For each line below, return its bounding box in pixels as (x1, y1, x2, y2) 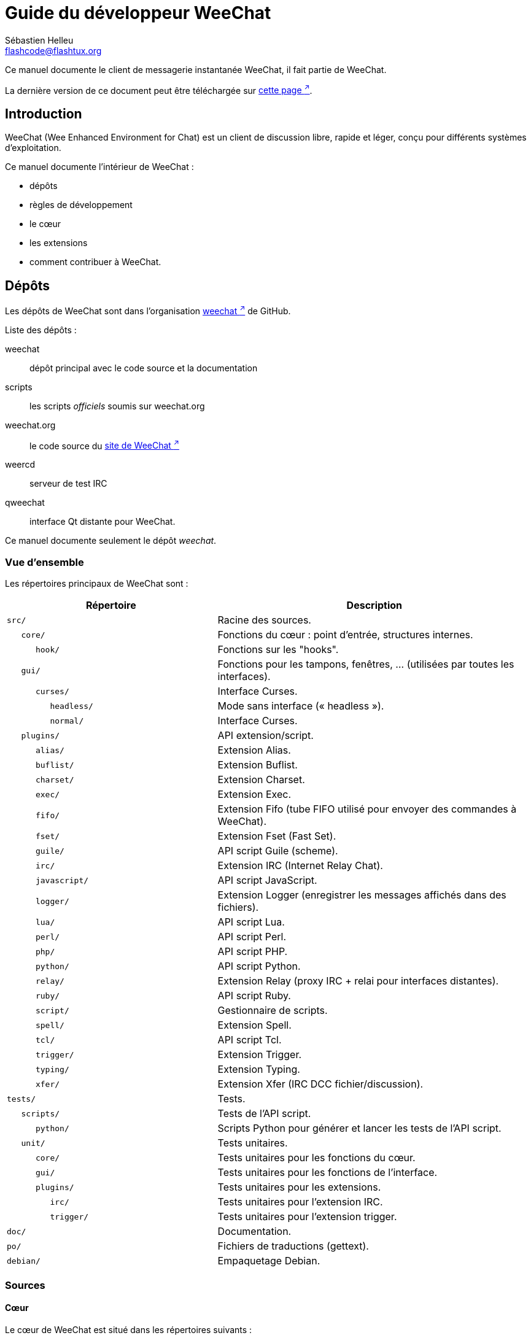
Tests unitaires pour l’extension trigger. (217, 1210, 397, 1223)
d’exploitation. (5, 142, 61, 153)
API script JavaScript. (217, 874, 317, 887)
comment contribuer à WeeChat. (29, 257, 161, 268)
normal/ (50, 716, 84, 725)
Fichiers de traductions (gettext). (217, 1240, 369, 1253)
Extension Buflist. (217, 759, 298, 771)
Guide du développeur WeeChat (5, 2, 271, 23)
